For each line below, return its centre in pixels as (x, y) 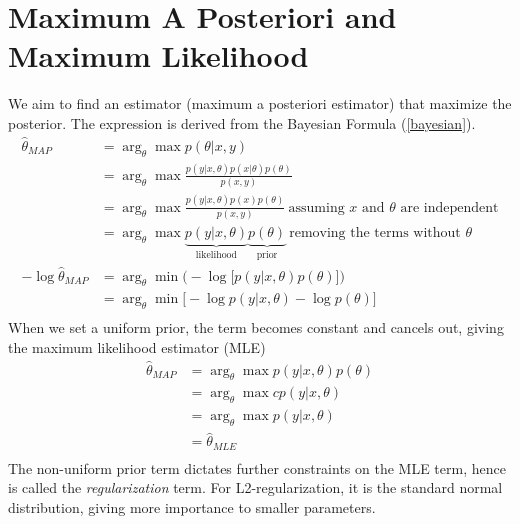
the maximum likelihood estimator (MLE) (137, 346)
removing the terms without (375, 232)
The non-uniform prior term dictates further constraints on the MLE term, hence (257, 467)
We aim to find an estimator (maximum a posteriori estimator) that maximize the (260, 103)
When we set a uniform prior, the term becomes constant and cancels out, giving (256, 327)
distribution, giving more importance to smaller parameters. (192, 507)
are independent (449, 207)
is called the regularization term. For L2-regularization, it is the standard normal (255, 487)
